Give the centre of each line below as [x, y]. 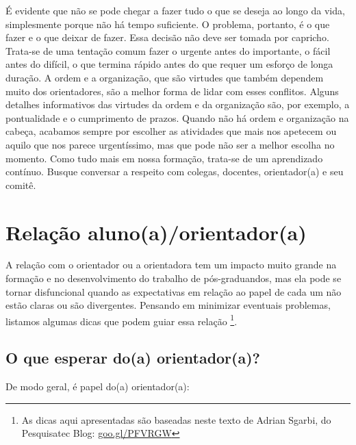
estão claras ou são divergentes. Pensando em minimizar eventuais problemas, [168, 305]
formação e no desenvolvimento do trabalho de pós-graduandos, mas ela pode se [174, 278]
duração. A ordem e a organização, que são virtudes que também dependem [165, 77]
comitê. [21, 185]
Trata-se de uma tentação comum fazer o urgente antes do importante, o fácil [168, 50]
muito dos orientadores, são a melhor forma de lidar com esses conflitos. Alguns [172, 91]
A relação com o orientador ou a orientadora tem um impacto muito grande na [171, 265]
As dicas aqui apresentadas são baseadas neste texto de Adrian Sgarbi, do [176, 419]
